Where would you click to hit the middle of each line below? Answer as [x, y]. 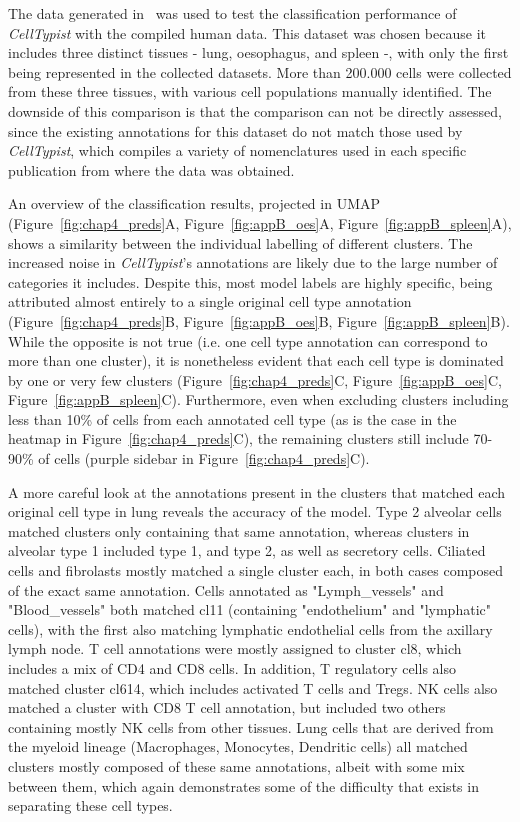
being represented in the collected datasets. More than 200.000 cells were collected [260, 71]
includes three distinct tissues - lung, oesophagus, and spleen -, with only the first [258, 52]
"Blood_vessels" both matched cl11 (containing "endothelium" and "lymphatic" [249, 609]
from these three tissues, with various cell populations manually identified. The [250, 91]
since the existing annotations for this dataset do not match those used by [235, 130]
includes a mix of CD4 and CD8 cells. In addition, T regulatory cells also [232, 668]
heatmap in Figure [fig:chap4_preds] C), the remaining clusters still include [238, 438]
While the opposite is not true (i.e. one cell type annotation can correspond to [248, 340]
